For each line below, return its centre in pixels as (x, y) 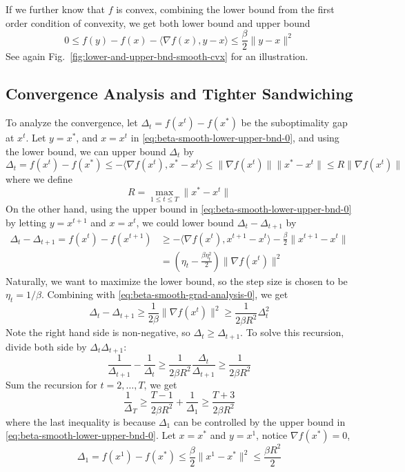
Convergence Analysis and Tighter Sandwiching (179, 94)
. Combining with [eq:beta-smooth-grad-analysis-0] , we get (165, 294)
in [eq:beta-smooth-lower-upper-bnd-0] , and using (235, 138)
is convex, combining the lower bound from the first (225, 9)
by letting (26, 222)
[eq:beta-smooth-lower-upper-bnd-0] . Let (91, 435)
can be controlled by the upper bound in (259, 421)
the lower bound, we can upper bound (86, 151)
